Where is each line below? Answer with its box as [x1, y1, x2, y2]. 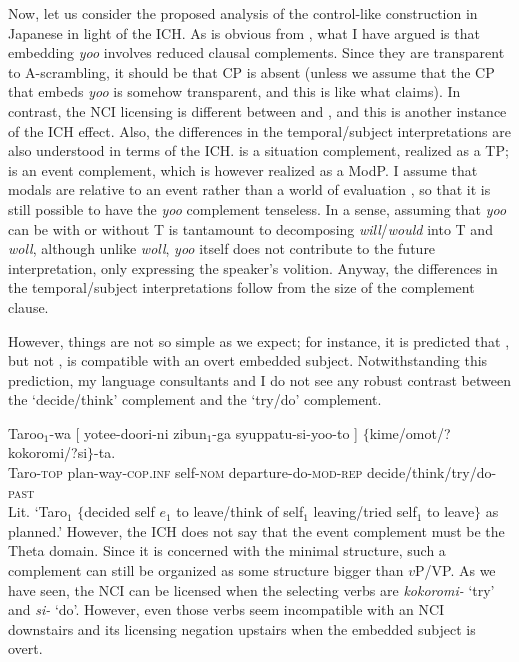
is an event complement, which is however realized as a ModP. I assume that [8, 159, 478, 180]
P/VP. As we [415, 560, 496, 581]
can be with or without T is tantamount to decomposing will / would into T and [8, 218, 493, 239]
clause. [8, 296, 49, 317]
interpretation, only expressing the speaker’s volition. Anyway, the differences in [8, 257, 498, 278]
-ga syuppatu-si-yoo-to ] [212, 422, 358, 443]
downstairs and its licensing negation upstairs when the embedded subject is [8, 618, 476, 639]
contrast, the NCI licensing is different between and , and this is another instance [8, 100, 507, 121]
